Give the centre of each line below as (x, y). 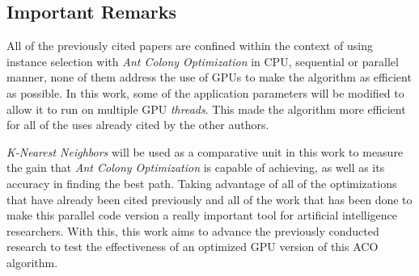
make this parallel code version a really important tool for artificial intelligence (202, 215)
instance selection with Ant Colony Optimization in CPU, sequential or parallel (203, 61)
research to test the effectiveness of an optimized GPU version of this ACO (193, 247)
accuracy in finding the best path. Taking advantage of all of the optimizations (202, 183)
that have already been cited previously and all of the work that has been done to (209, 199)
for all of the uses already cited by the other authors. (138, 125)
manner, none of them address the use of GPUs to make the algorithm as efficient (209, 77)
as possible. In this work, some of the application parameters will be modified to (205, 92)
